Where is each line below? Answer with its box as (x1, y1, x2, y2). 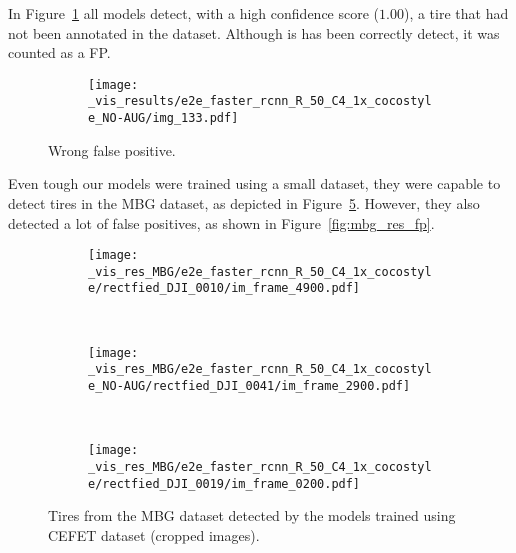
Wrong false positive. (48, 139, 176, 160)
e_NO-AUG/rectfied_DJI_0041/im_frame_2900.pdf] (88, 379, 411, 393)
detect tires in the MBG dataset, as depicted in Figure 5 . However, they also (8, 192, 480, 213)
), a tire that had (403, 3, 509, 23)
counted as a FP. (8, 42, 111, 63)
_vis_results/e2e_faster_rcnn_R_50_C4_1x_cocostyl (88, 94, 432, 109)
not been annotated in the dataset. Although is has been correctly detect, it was (8, 22, 500, 43)
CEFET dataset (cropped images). (48, 524, 260, 545)
